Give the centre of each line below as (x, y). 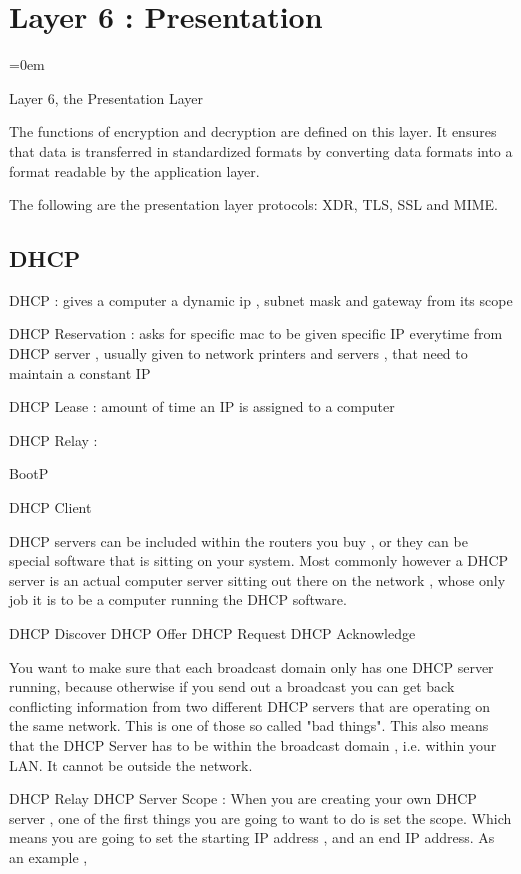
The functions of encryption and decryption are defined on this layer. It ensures (253, 131)
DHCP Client (50, 507)
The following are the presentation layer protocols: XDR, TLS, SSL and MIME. (253, 204)
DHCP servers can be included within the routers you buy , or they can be (238, 540)
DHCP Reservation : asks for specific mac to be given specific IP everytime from (256, 333)
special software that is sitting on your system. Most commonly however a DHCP (259, 560)
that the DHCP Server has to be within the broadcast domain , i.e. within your (253, 744)
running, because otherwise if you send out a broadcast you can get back (232, 686)
